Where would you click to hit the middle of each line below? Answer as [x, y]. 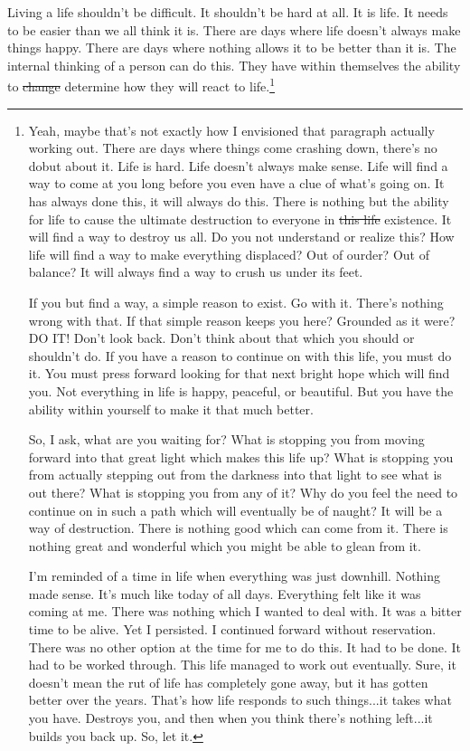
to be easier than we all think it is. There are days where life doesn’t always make [234, 29]
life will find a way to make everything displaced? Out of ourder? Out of [229, 254]
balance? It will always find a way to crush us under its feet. [196, 272]
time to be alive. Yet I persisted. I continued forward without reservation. [232, 629]
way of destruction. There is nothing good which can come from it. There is [238, 528]
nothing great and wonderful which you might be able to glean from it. [225, 545]
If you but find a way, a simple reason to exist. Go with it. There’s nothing [236, 302]
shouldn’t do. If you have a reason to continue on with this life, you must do [240, 355]
